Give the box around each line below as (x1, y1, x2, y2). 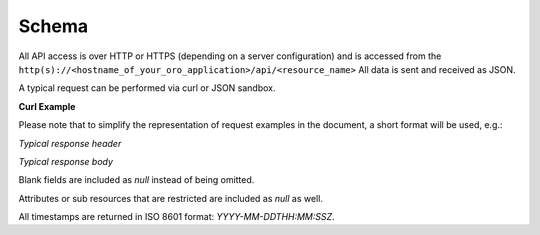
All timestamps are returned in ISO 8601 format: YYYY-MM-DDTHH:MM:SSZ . (18, 211, 335, 223)
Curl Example (18, 100, 76, 112)
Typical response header (18, 137, 122, 149)
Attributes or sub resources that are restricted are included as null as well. (18, 192, 324, 204)
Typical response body (18, 155, 114, 167)
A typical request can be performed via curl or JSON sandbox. (18, 82, 276, 94)
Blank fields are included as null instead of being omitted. (18, 174, 255, 186)
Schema (18, 15, 89, 37)
